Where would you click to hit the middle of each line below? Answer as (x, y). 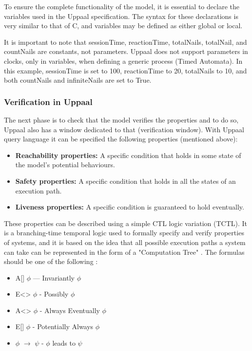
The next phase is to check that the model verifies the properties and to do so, (121, 119)
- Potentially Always (63, 326)
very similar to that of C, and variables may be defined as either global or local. (123, 26)
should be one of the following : (51, 261)
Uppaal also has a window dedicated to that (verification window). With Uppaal (124, 129)
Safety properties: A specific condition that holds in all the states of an (126, 181)
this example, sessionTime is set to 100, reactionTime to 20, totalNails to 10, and (126, 70)
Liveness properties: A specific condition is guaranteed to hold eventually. (130, 207)
